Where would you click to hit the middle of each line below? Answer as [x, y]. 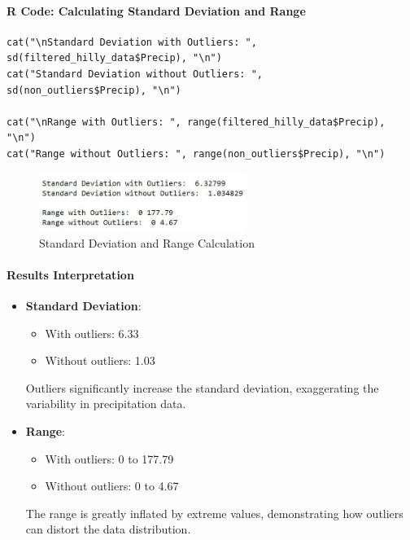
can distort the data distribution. [108, 529]
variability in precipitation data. [106, 404]
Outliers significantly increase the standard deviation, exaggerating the [202, 387]
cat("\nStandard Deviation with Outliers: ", [132, 42]
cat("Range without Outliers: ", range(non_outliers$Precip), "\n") [196, 154]
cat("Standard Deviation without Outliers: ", [135, 74]
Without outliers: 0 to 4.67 [112, 486]
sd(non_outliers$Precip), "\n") [94, 90]
